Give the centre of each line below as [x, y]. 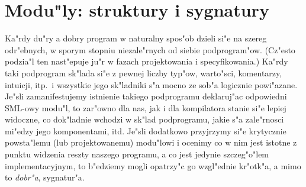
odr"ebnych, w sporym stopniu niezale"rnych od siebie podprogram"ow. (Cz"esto [150, 49]
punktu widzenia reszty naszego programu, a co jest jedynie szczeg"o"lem [137, 154]
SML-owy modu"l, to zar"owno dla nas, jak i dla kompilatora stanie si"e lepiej [146, 107]
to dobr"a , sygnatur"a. [45, 177]
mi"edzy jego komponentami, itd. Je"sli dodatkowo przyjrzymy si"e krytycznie [146, 130]
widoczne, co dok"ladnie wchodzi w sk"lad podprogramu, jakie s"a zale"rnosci [144, 119]
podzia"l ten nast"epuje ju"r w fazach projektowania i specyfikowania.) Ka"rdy [146, 61]
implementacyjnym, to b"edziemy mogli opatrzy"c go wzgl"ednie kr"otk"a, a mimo [153, 165]
